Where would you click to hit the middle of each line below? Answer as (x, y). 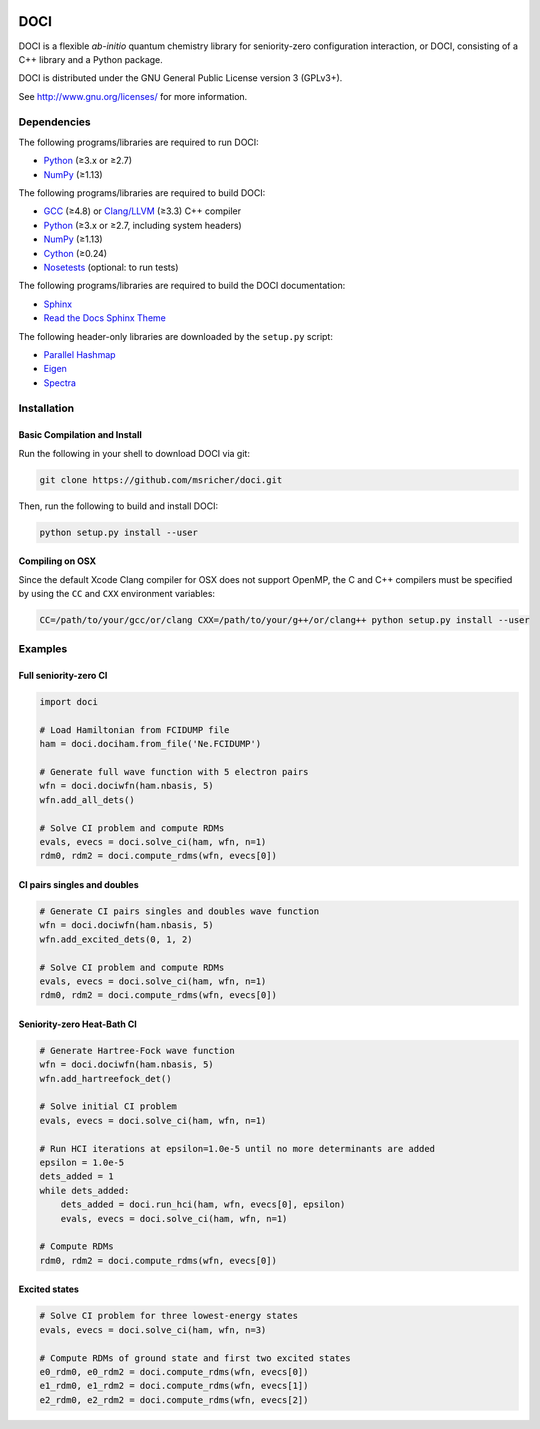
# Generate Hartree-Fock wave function (137, 1050)
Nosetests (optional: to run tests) (111, 267)
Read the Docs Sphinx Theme (105, 318)
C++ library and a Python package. (91, 59)
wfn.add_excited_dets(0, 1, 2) (116, 939)
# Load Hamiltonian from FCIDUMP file (134, 729)
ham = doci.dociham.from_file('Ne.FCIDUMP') (150, 744)
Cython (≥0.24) (75, 253)
